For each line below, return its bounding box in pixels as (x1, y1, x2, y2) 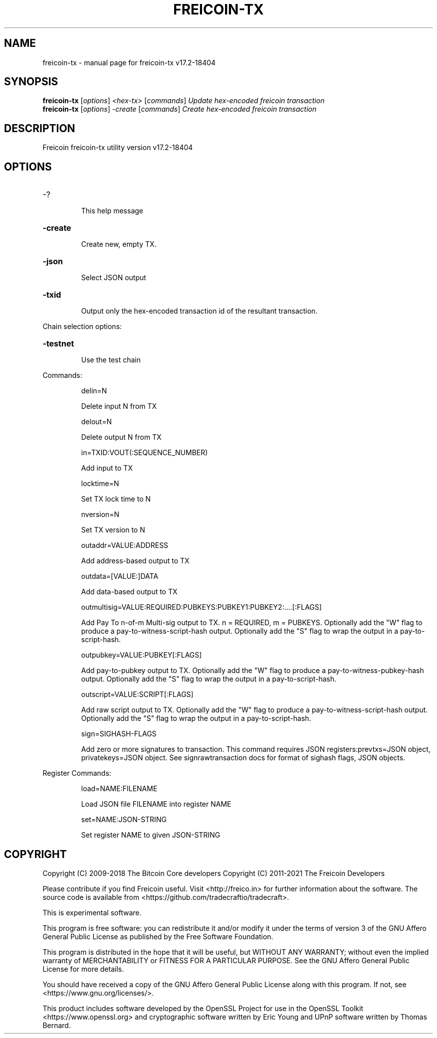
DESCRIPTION (4, 122, 75, 135)
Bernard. (42, 1021, 71, 1030)
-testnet (42, 339, 74, 349)
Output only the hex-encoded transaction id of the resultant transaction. (81, 307, 318, 316)
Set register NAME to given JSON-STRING (81, 831, 220, 840)
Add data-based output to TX (81, 587, 178, 596)
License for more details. (42, 964, 124, 973)
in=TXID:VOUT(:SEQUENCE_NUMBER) (81, 448, 208, 457)
